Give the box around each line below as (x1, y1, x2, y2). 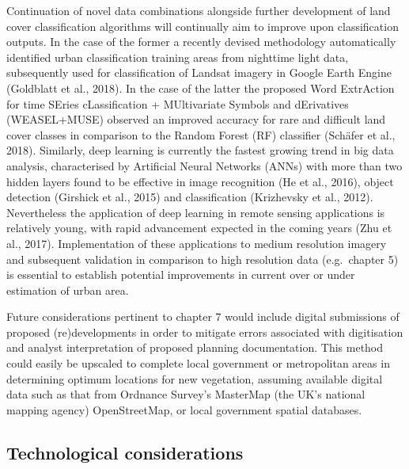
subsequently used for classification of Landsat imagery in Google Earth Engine (6, 64, 392, 81)
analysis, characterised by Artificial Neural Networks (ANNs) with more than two (6, 157, 403, 173)
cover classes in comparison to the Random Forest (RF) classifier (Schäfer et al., (6, 126, 396, 143)
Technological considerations (6, 440, 244, 464)
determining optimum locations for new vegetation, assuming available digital (6, 370, 383, 387)
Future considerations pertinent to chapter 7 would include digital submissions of (6, 308, 400, 325)
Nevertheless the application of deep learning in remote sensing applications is (6, 204, 385, 220)
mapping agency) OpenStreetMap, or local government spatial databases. (6, 401, 362, 418)
